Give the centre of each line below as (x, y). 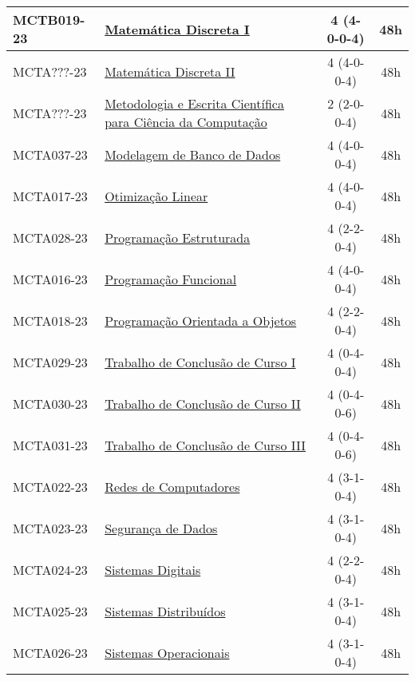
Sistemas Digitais (153, 569)
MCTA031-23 (50, 445)
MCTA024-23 (50, 569)
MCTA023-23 (50, 528)
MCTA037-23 (50, 154)
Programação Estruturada (178, 237)
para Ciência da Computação (186, 122)
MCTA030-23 (50, 403)
